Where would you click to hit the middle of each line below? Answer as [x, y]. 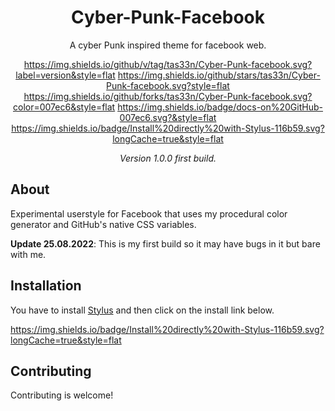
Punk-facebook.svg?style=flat [168, 85]
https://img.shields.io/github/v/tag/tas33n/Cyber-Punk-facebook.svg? [168, 64]
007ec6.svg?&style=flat [168, 117]
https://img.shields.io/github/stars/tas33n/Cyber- [219, 75]
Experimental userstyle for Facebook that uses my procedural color [149, 213]
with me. [28, 254]
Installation [46, 286]
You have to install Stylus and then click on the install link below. [142, 310]
